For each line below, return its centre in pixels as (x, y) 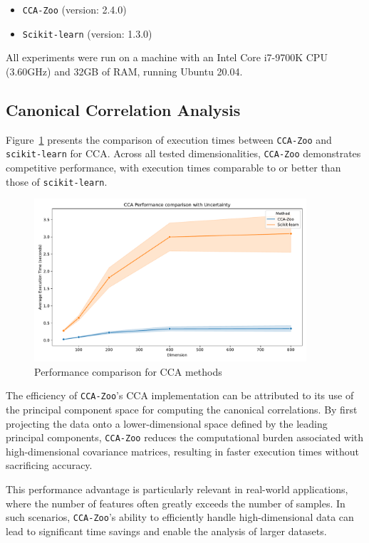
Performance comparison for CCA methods (128, 371)
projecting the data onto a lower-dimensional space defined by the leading (167, 423)
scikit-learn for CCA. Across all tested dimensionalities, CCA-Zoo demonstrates (183, 153)
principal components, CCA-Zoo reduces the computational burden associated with (185, 437)
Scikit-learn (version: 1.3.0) (87, 33)
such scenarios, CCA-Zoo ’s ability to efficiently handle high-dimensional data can (180, 517)
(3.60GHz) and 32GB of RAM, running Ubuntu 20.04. (124, 71)
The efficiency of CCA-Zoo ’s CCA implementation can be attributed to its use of (180, 395)
